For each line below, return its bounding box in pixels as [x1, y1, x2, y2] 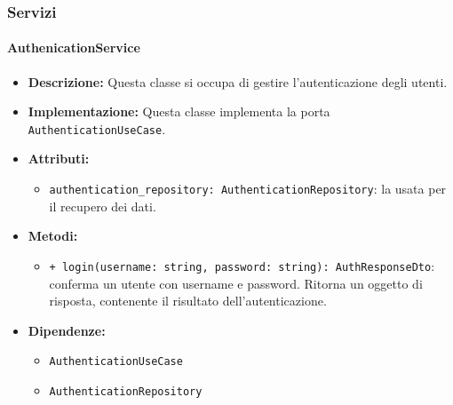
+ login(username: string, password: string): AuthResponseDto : [49, 256, 435, 274]
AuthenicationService [7, 38, 140, 57]
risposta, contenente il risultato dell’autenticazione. [49, 291, 327, 310]
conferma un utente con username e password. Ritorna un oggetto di [49, 274, 423, 292]
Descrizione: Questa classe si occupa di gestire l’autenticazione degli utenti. [28, 72, 448, 91]
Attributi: [28, 149, 90, 168]
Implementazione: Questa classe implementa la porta [28, 102, 330, 121]
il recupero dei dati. [49, 196, 156, 215]
